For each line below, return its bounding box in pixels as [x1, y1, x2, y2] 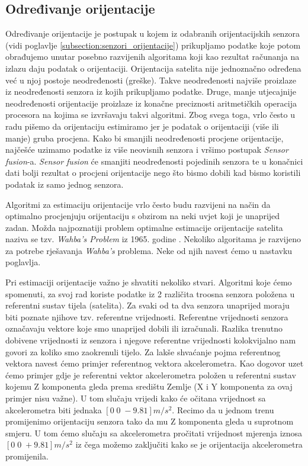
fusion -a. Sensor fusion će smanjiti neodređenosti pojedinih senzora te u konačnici [5, 155, 303, 167]
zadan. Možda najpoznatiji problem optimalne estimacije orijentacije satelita [5, 221, 283, 233]
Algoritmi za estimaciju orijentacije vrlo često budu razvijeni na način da [5, 198, 271, 210]
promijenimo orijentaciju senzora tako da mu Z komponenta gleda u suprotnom [5, 415, 294, 428]
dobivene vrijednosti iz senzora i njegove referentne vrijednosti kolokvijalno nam [5, 334, 296, 346]
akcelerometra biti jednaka [5, 403, 102, 416]
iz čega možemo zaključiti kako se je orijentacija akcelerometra [75, 438, 303, 451]
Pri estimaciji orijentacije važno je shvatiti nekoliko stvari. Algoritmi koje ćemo [5, 276, 292, 288]
